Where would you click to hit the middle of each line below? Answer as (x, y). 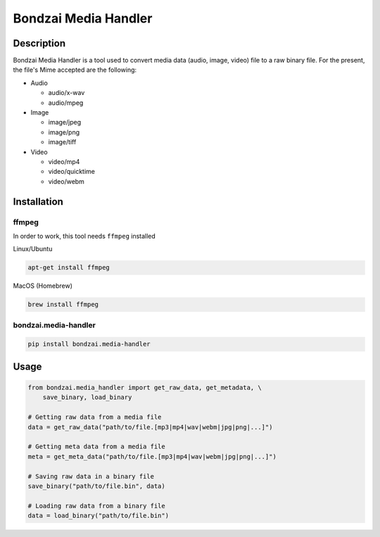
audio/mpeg (66, 103)
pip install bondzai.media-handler (89, 344)
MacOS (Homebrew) (43, 286)
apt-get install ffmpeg (69, 268)
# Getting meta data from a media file (96, 447)
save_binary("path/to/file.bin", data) (96, 486)
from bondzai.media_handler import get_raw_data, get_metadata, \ (145, 387)
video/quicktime (71, 172)
